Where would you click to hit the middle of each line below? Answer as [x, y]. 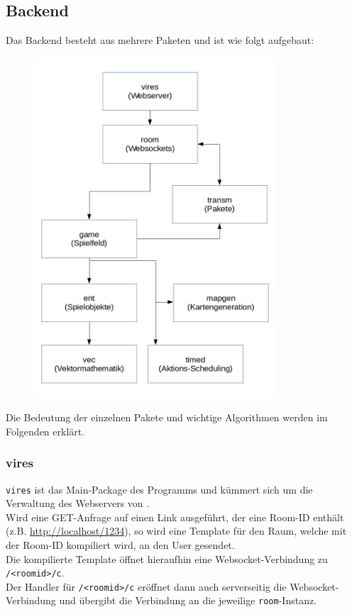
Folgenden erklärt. [45, 431]
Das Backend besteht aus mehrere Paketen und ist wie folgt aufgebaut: [160, 40]
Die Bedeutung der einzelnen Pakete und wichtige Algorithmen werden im [167, 417]
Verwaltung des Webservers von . [78, 503]
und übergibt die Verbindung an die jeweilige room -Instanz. [188, 600]
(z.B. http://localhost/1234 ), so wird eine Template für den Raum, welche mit [176, 531]
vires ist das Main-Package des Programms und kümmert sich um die [159, 489]
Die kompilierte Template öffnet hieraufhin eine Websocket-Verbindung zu [167, 558]
